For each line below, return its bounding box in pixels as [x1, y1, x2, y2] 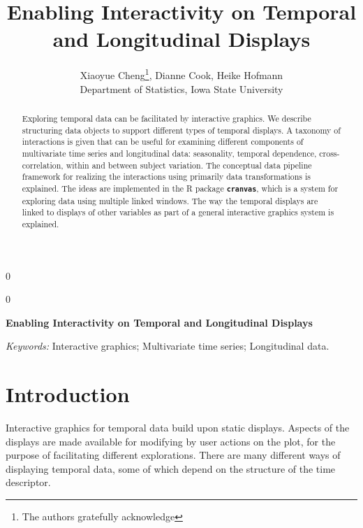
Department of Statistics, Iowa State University [80, 81, 283, 96]
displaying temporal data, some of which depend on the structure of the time [6, 461, 336, 476]
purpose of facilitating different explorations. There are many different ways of [6, 448, 341, 462]
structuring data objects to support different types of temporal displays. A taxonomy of [22, 124, 341, 136]
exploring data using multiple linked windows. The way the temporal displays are [22, 194, 318, 206]
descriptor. [6, 475, 51, 490]
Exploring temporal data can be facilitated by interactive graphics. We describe [22, 112, 311, 124]
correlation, [22, 159, 64, 171]
